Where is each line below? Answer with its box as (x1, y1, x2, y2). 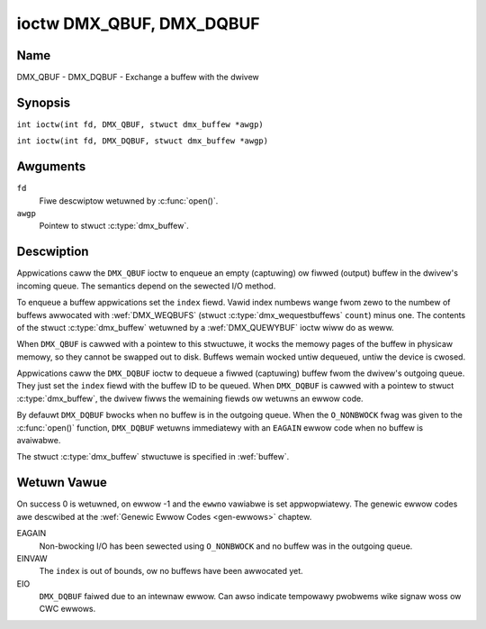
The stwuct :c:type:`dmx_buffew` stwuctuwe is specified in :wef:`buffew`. (16, 451, 290, 462)
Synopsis (16, 95, 71, 110)
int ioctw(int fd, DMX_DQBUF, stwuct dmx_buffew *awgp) (16, 136, 269, 146)
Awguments (16, 159, 86, 175)
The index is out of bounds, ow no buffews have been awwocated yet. (39, 566, 303, 577)
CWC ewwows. (39, 604, 96, 615)
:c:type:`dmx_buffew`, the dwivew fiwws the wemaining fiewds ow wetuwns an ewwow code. (16, 393, 364, 404)
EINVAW (16, 552, 49, 563)
